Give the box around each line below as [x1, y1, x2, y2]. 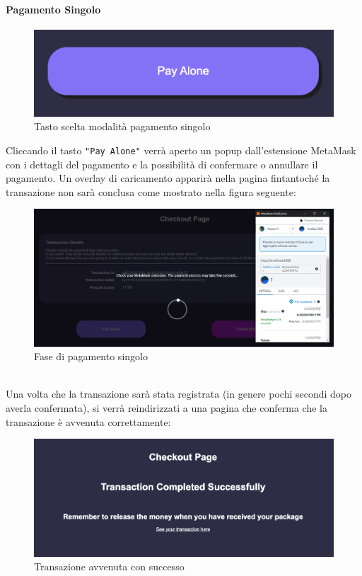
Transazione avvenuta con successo [34, 559, 185, 574]
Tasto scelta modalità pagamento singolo [34, 119, 211, 134]
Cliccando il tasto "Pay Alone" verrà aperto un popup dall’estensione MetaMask [6, 142, 356, 157]
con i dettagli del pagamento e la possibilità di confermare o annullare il [6, 156, 318, 171]
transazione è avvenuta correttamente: [6, 414, 171, 429]
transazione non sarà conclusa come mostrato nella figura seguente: [6, 184, 296, 199]
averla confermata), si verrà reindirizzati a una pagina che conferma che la [6, 400, 327, 415]
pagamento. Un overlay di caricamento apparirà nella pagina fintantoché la [6, 171, 330, 185]
